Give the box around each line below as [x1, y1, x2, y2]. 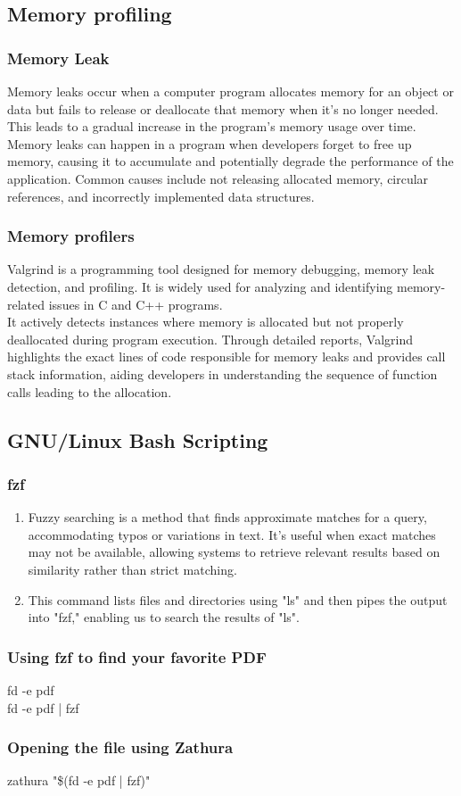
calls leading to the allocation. [7, 382, 172, 401]
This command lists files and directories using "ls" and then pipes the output [28, 590, 448, 609]
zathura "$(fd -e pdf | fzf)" [7, 771, 151, 790]
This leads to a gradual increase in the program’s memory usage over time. [7, 117, 416, 136]
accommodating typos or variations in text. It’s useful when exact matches [28, 525, 436, 543]
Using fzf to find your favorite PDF [7, 645, 267, 667]
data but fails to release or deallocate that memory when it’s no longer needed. [7, 99, 439, 118]
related [7, 294, 45, 313]
